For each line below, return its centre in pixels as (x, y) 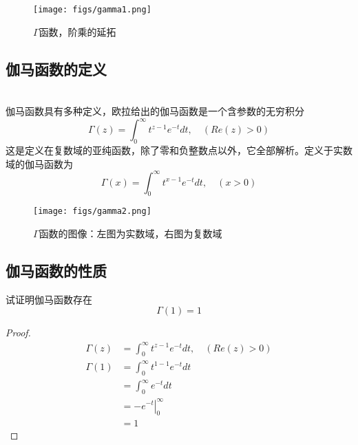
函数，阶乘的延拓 (77, 31)
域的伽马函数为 (39, 163)
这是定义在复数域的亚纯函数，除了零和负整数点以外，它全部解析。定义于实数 (179, 150)
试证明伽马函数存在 (49, 299)
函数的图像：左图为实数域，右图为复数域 (130, 234)
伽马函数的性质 (56, 271)
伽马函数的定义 (56, 68)
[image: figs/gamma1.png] (92, 10)
